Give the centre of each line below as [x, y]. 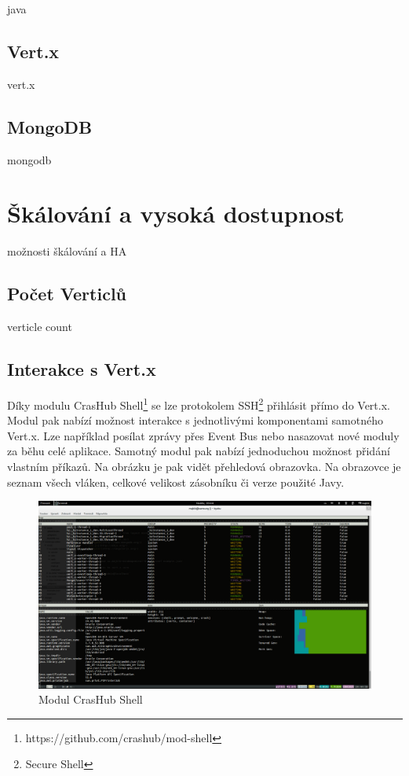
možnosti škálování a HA [67, 251]
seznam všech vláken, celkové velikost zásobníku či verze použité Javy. [176, 482]
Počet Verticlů [67, 294]
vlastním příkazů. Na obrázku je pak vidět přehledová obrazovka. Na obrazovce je [204, 466]
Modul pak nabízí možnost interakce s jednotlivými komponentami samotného [195, 420]
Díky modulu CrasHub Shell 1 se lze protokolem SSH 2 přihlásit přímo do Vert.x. [199, 403]
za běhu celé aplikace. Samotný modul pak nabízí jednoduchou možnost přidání [199, 451]
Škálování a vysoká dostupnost [176, 213]
